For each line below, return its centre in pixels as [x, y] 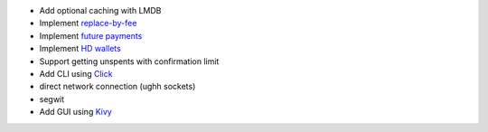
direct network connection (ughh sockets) [117, 87]
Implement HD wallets [80, 49]
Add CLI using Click [76, 73]
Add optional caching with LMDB [100, 10]
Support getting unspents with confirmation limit [129, 61]
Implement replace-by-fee [88, 24]
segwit [52, 99]
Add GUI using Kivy [75, 112]
